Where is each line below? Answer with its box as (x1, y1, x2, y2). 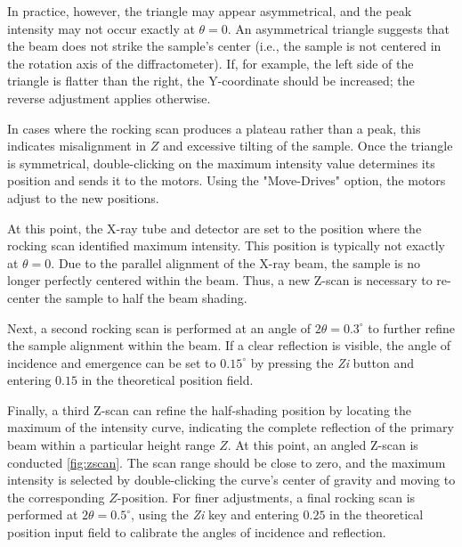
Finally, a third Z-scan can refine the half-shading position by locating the (7, 400, 412, 419)
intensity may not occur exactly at (7, 19, 195, 37)
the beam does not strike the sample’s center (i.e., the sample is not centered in (7, 37, 442, 55)
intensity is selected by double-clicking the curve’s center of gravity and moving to (7, 470, 456, 489)
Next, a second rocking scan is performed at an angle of (7, 318, 311, 337)
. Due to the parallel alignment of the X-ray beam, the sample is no (51, 253, 420, 272)
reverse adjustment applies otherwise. (7, 88, 211, 107)
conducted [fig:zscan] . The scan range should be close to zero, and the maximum (7, 453, 446, 471)
